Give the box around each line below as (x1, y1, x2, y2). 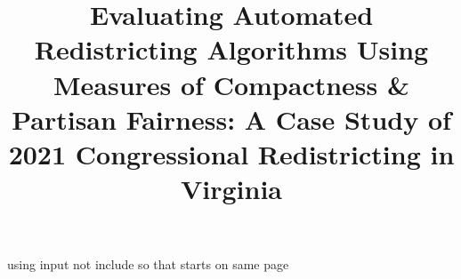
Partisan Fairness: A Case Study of (12, 100, 451, 137)
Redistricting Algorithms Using (34, 31, 429, 68)
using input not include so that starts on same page (7, 255, 289, 274)
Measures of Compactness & (53, 66, 410, 102)
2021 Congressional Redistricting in (8, 135, 455, 171)
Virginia (180, 171, 283, 207)
